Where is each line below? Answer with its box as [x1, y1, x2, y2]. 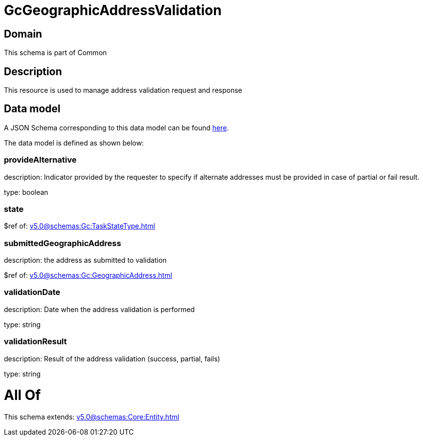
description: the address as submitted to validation [4, 256, 167, 265]
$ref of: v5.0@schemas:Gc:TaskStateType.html [4, 222, 155, 230]
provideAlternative [4, 155, 77, 165]
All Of [4, 387, 41, 404]
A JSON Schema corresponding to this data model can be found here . [4, 123, 229, 132]
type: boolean [4, 188, 48, 196]
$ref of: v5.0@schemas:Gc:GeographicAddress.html [4, 271, 172, 280]
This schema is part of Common [4, 48, 107, 57]
